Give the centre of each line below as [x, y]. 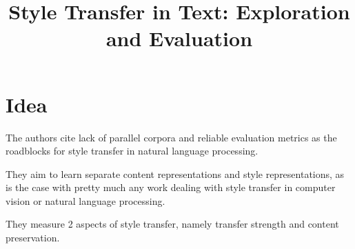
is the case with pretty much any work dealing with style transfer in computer [171, 187]
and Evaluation [179, 38]
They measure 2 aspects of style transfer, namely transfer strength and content [172, 224]
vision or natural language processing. [85, 200]
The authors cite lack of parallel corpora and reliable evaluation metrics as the [171, 137]
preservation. [33, 238]
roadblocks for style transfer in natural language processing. [132, 151]
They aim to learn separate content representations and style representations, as [175, 173]
